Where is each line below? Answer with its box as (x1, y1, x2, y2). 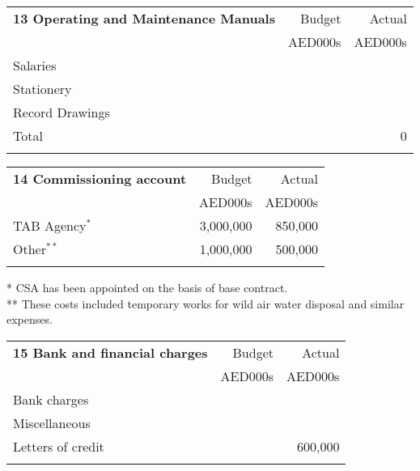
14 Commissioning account (13, 169, 187, 188)
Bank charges (13, 389, 89, 409)
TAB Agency (13, 216, 87, 235)
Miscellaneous (13, 413, 91, 432)
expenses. (6, 311, 53, 328)
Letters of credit (13, 436, 104, 456)
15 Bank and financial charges (13, 342, 208, 362)
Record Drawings (13, 103, 110, 121)
